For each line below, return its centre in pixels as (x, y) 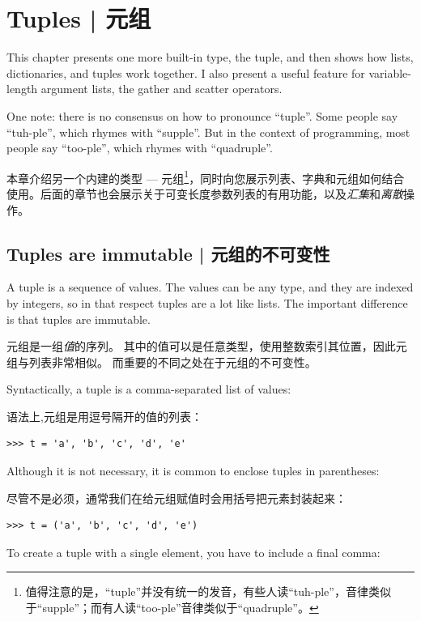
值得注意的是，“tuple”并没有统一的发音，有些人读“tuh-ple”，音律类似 (208, 591)
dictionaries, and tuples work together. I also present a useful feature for (186, 72)
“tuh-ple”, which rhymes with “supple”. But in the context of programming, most (208, 132)
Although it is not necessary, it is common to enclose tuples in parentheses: (193, 471)
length (22, 89)
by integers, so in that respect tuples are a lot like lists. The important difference (207, 302)
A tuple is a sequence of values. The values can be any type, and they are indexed (210, 287)
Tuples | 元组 (79, 18)
